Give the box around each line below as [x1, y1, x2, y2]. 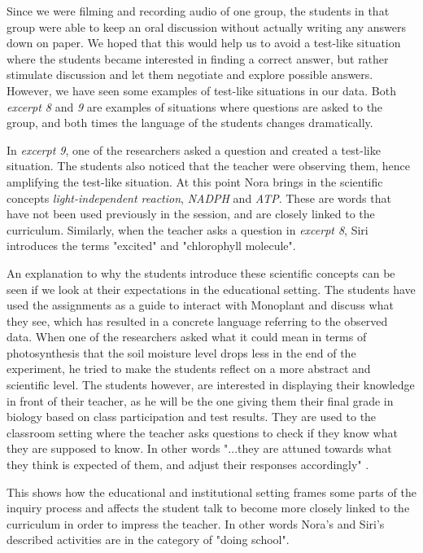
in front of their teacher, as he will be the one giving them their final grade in [7, 392, 394, 409]
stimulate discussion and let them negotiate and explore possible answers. [7, 66, 373, 83]
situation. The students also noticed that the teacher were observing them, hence [7, 157, 410, 174]
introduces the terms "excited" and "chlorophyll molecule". [7, 237, 296, 254]
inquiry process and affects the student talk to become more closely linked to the [7, 499, 410, 516]
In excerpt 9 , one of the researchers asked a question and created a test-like [7, 141, 381, 158]
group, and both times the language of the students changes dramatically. [7, 114, 373, 131]
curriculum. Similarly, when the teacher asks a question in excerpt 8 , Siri [7, 221, 368, 238]
